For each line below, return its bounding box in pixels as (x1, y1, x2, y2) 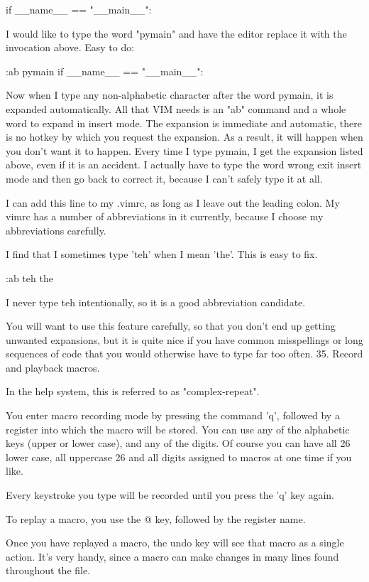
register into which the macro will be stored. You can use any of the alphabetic (6, 421, 350, 436)
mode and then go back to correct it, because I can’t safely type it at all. (6, 171, 323, 185)
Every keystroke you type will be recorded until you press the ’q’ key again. (6, 487, 335, 502)
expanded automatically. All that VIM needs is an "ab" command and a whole (6, 101, 346, 116)
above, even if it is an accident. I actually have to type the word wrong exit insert (6, 157, 362, 172)
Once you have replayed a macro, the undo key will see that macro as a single (6, 535, 344, 550)
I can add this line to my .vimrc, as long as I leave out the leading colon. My (6, 195, 340, 210)
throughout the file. (6, 563, 91, 578)
